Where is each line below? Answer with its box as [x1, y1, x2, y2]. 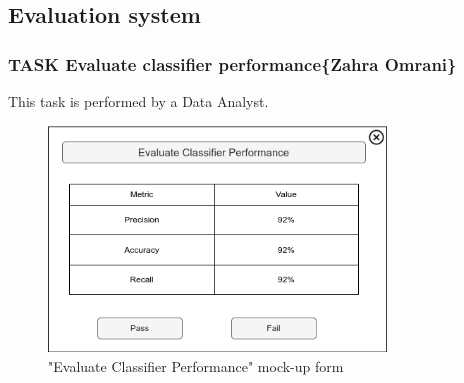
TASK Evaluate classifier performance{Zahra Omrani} [8, 51, 457, 76]
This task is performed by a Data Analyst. [8, 91, 269, 111]
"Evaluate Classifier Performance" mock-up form [48, 355, 344, 376]
